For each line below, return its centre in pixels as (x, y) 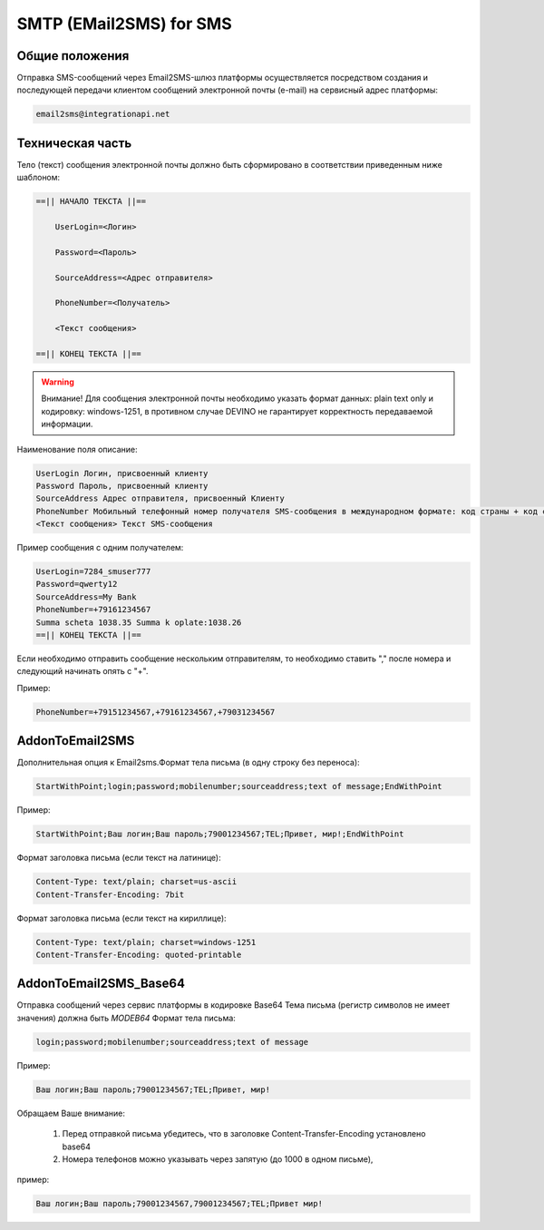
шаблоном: (39, 178)
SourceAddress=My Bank (86, 597)
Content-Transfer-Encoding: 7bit (110, 894)
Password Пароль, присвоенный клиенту (122, 486)
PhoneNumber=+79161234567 (93, 610)
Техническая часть (74, 143)
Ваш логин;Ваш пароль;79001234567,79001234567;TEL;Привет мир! (180, 1204)
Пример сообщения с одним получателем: (100, 548)
